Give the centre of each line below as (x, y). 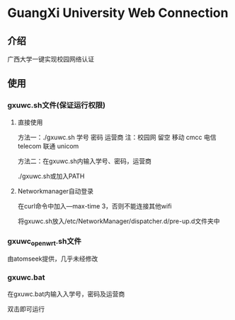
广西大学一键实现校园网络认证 (51, 59)
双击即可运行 (26, 309)
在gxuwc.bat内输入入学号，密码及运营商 (66, 294)
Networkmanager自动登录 (56, 191)
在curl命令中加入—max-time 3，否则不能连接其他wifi (94, 206)
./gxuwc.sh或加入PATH (51, 176)
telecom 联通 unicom (48, 146)
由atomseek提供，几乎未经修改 (53, 259)
